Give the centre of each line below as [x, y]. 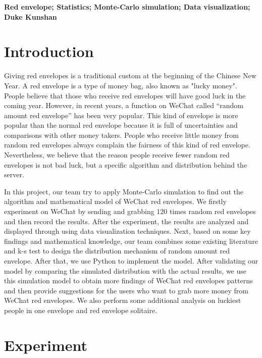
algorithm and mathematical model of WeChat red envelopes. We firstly [115, 201]
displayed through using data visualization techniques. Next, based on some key [127, 231]
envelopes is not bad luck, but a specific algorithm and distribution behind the [126, 164]
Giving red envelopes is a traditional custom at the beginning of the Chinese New [130, 75]
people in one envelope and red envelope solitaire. [81, 310]
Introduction [49, 51]
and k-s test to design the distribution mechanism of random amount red [117, 251]
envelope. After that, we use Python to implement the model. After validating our [131, 261]
